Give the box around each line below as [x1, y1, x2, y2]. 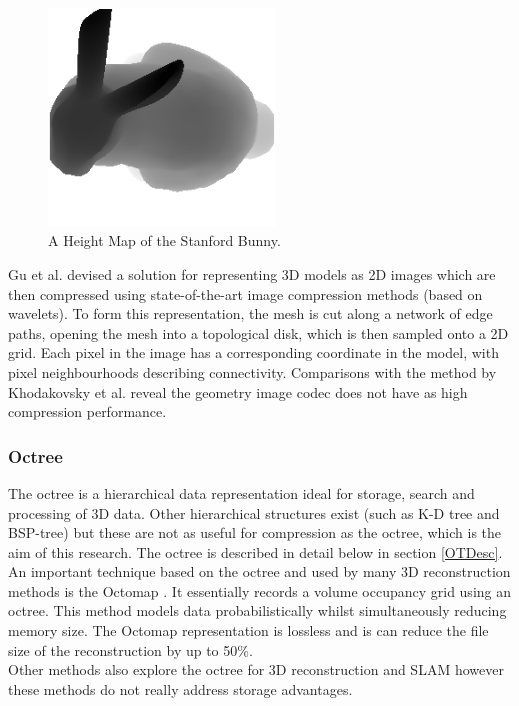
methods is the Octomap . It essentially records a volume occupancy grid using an [8, 580, 512, 601]
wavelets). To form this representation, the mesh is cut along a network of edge [8, 303, 493, 324]
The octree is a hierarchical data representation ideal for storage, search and [8, 482, 475, 503]
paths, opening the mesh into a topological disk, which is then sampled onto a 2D [8, 322, 509, 343]
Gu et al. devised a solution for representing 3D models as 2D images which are [8, 263, 496, 284]
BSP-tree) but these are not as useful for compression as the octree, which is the [8, 522, 502, 543]
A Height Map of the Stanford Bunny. [48, 230, 281, 251]
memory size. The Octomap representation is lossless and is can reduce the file [8, 620, 489, 641]
